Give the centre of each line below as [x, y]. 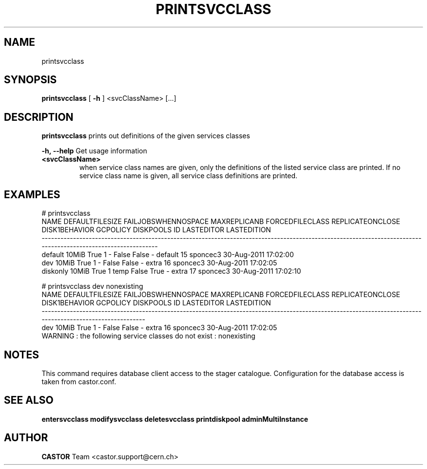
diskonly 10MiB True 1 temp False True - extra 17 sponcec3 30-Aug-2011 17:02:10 [171, 271]
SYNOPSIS [30, 80]
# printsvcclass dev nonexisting [92, 286]
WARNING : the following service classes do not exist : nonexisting [148, 336]
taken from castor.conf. [79, 381]
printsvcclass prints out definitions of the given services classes [146, 136]
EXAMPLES [32, 194]
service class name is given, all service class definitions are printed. [188, 176]
